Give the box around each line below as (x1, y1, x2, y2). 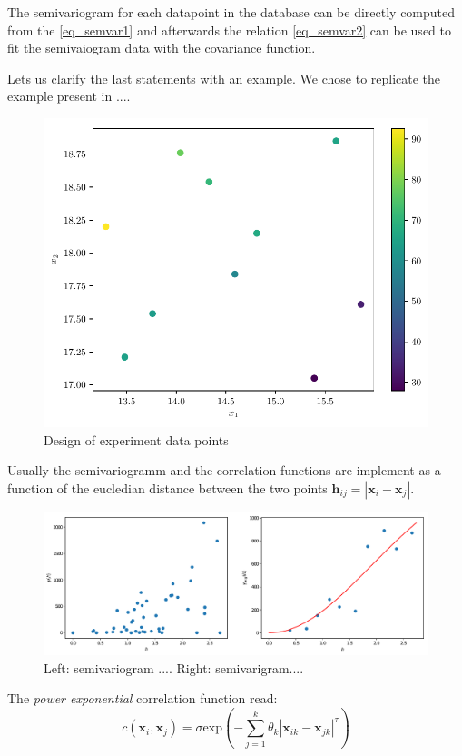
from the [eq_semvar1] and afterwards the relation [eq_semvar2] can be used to (7, 20, 451, 39)
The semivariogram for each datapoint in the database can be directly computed (7, 3, 456, 21)
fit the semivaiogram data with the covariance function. (7, 38, 316, 57)
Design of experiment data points (44, 430, 229, 449)
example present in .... (7, 86, 131, 105)
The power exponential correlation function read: (7, 689, 278, 708)
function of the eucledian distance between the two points (7, 478, 328, 497)
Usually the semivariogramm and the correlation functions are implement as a (7, 461, 441, 480)
